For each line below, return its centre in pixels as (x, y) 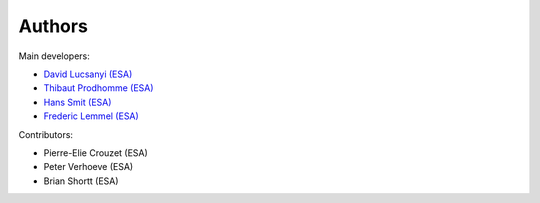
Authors (53, 26)
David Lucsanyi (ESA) (88, 74)
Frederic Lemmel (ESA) (91, 116)
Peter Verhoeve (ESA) (88, 167)
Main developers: (54, 56)
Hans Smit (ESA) (77, 102)
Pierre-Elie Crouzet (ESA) (96, 152)
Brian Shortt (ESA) (81, 181)
